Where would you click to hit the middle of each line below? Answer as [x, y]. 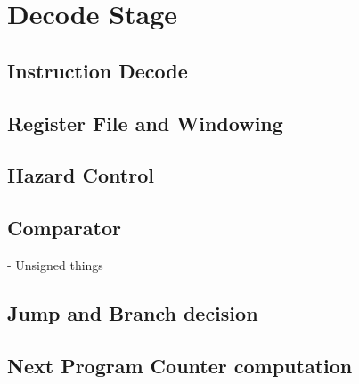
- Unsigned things [55, 264]
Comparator [64, 228]
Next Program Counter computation [180, 365]
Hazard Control [81, 175]
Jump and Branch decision [133, 312]
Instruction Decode [98, 70]
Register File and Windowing [145, 123]
